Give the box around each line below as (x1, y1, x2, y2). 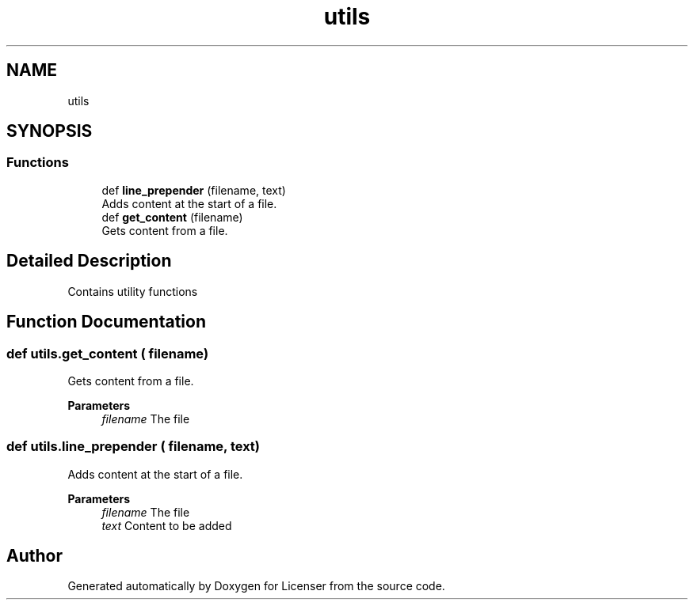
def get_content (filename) (101, 210, 243, 224)
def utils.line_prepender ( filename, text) (6, 438, 261, 455)
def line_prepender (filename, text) (101, 183, 286, 197)
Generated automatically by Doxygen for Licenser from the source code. (67, 579, 445, 593)
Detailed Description (6, 251, 172, 271)
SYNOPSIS (6, 121, 93, 142)
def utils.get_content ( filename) (6, 345, 209, 362)
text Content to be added (101, 518, 232, 532)
